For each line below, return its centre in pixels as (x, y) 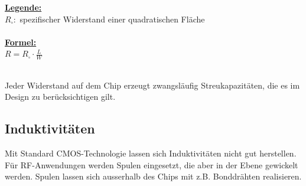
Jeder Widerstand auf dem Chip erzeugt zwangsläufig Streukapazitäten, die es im (152, 85)
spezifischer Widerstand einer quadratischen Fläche (112, 19)
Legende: (23, 7)
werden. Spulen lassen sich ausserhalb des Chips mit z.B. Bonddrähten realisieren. (153, 176)
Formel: (21, 42)
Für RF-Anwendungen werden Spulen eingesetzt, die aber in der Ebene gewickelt (152, 164)
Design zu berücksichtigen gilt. (60, 97)
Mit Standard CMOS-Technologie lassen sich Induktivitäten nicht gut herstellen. (151, 153)
